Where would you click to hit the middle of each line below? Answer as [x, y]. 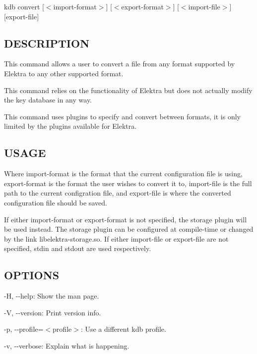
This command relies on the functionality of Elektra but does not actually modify [128, 90]
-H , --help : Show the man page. [52, 296]
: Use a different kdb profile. [123, 329]
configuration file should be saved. [56, 202]
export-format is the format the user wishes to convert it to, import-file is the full [128, 183]
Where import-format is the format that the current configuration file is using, [123, 174]
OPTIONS [32, 275]
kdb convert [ [24, 6]
